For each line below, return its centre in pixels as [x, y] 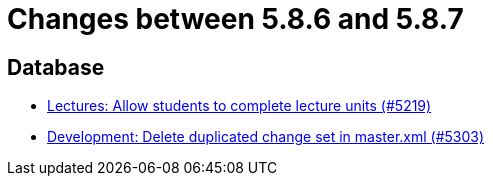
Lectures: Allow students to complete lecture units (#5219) [239, 106]
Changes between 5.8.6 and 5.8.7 [235, 19]
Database [56, 67]
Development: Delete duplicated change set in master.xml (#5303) [266, 137]
